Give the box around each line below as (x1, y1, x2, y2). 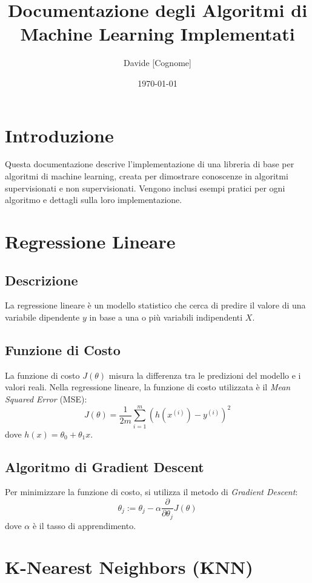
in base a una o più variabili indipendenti (89, 310, 243, 323)
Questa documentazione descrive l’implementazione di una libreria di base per (5, 158, 294, 170)
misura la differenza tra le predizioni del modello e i (108, 368, 301, 381)
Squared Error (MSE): (5, 392, 87, 405)
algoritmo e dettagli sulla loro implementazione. (5, 193, 182, 206)
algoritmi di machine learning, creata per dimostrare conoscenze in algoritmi (5, 170, 288, 182)
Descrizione (5, 270, 78, 289)
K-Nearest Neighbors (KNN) (5, 555, 253, 579)
